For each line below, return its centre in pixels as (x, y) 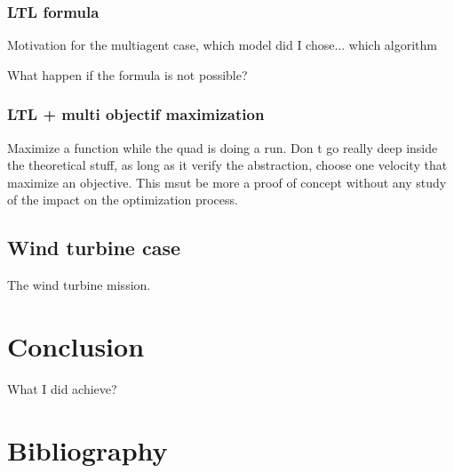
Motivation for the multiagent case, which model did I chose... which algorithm (223, 45)
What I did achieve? (62, 388)
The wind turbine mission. (79, 285)
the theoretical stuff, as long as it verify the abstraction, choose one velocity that (227, 165)
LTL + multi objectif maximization (136, 114)
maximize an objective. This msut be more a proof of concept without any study (227, 182)
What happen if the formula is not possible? (127, 74)
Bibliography (88, 449)
